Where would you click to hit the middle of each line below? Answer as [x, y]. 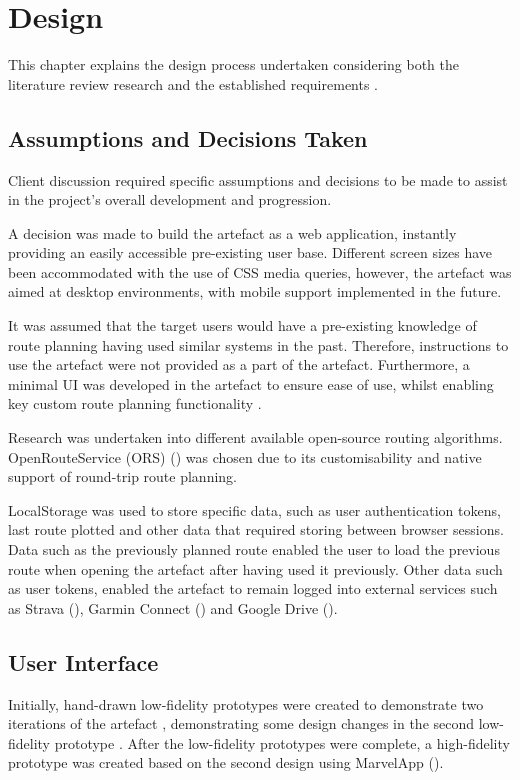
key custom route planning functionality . [135, 403]
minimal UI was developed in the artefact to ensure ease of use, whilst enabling [251, 383]
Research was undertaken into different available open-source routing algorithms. [255, 437]
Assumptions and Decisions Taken [188, 137]
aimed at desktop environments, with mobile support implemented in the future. [255, 291]
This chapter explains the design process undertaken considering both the [233, 64]
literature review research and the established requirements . [193, 83]
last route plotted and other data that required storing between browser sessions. [256, 529]
